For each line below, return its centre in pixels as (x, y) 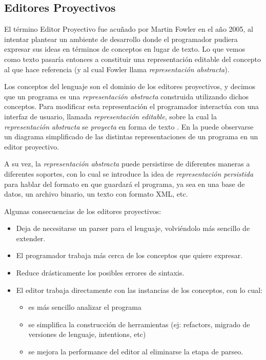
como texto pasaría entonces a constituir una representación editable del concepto (132, 59)
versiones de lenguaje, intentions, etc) (87, 334)
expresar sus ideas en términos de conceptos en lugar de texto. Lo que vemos (125, 49)
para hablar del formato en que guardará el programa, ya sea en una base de (125, 184)
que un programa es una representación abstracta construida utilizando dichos (126, 96)
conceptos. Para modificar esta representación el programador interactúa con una (131, 106)
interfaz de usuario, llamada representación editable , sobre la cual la (110, 116)
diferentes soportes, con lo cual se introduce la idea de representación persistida (129, 173)
